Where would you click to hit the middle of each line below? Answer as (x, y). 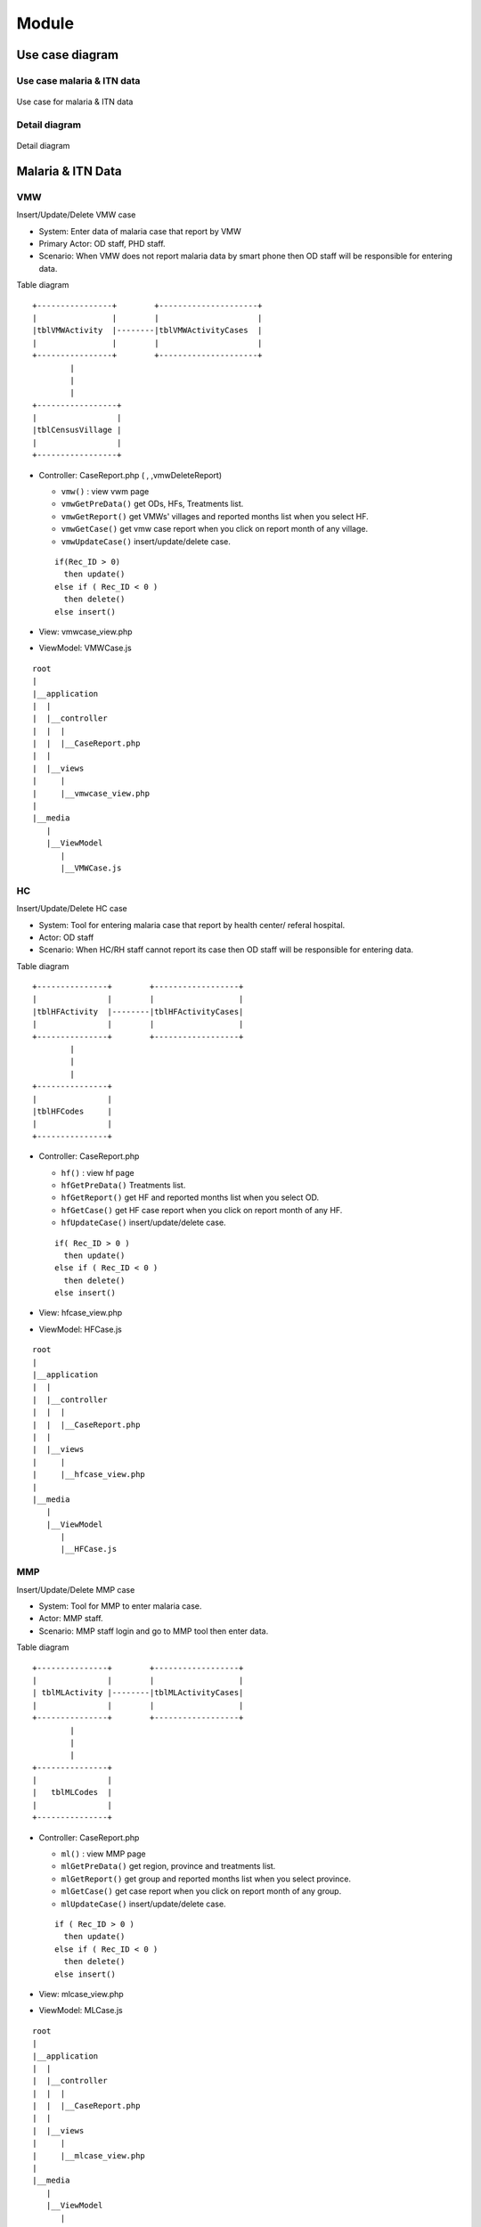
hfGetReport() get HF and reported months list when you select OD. (190, 1197)
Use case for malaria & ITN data (75, 102)
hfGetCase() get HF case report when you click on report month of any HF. (202, 1210)
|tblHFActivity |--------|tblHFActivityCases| (138, 1012)
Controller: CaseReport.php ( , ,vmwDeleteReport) (130, 475)
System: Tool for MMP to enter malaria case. (120, 1606)
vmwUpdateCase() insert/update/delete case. (146, 541)
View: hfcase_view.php (81, 1313)
